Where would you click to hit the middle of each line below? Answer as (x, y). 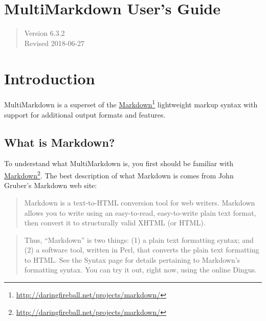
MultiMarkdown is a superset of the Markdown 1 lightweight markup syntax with (131, 104)
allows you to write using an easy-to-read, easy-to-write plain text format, (140, 212)
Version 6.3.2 (45, 33)
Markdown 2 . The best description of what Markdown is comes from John (119, 175)
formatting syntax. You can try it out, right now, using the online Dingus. (140, 270)
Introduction (50, 78)
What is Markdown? (60, 142)
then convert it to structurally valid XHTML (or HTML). (115, 223)
